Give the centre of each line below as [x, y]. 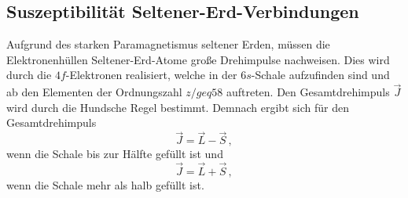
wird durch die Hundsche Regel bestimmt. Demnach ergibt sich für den [178, 107]
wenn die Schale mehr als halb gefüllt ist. [105, 185]
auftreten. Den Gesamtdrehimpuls [308, 92]
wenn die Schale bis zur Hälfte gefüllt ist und [115, 154]
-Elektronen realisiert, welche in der [151, 75]
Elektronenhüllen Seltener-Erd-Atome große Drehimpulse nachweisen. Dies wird [198, 59]
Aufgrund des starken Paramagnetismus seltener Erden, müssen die [168, 44]
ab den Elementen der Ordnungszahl [94, 92]
